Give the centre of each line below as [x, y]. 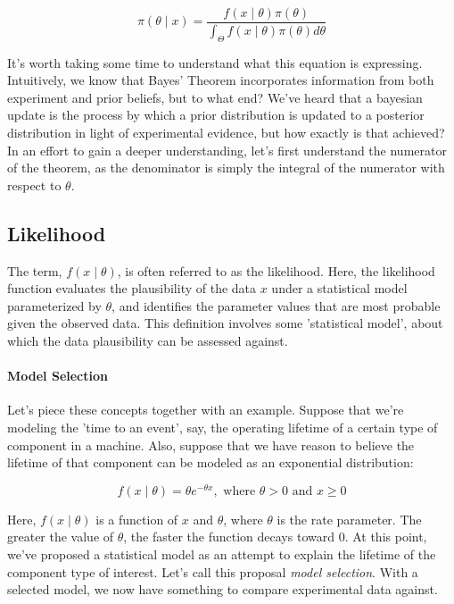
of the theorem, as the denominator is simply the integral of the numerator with [226, 168]
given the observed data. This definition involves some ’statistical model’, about [225, 323]
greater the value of [61, 537]
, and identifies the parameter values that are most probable [276, 305]
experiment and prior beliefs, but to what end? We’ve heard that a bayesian [215, 97]
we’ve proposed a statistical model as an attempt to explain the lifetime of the [222, 554]
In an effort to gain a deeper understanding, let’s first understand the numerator [227, 150]
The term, [35, 270]
